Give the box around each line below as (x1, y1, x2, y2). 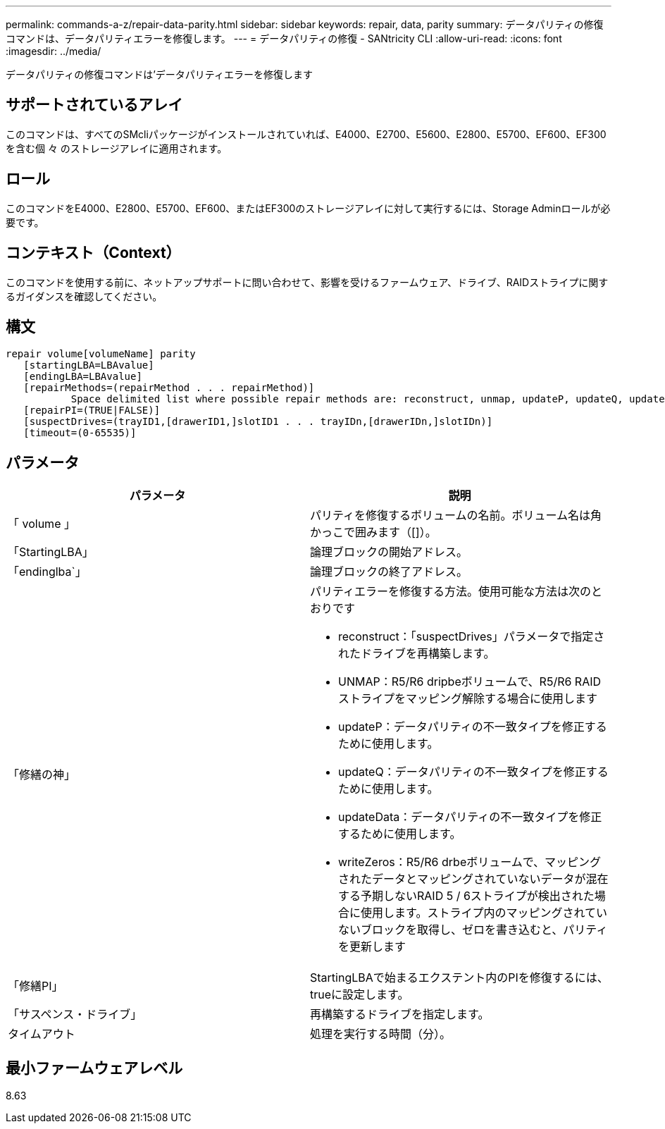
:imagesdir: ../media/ (6, 45, 101, 57)
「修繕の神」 (8, 767, 76, 782)
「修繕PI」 (8, 979, 63, 994)
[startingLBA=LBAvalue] (23, 359, 154, 371)
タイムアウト (8, 1027, 75, 1042)
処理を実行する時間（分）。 (310, 1027, 452, 1042)
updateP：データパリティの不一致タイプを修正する (338, 720, 607, 734)
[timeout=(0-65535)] (23, 427, 137, 439)
